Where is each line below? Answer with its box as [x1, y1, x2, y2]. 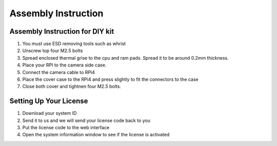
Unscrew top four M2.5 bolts [22, 47, 83, 54]
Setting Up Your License [9, 97, 88, 106]
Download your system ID [22, 110, 77, 116]
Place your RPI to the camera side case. [22, 62, 107, 68]
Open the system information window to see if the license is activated [22, 132, 170, 138]
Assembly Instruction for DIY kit [9, 27, 114, 36]
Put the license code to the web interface [22, 125, 110, 131]
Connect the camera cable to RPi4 [22, 69, 95, 75]
